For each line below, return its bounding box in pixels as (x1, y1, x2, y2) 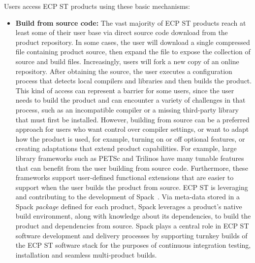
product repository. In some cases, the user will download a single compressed (15, 37, 250, 47)
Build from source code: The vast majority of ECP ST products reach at (15, 17, 246, 28)
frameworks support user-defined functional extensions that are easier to (15, 172, 234, 183)
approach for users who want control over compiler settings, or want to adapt (15, 124, 249, 134)
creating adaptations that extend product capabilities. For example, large (15, 143, 237, 153)
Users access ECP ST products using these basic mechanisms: (4, 1, 190, 11)
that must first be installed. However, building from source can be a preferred (15, 114, 250, 124)
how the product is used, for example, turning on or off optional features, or (15, 133, 245, 144)
